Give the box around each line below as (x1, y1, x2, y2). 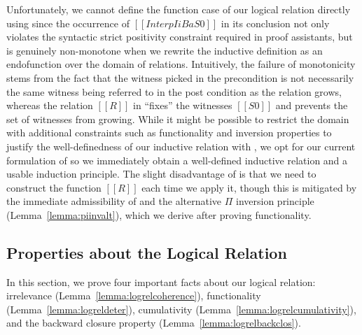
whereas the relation (6, 98, 93, 113)
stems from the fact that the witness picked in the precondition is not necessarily (6, 70, 354, 85)
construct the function (6, 180, 102, 194)
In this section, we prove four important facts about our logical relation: (6, 274, 316, 289)
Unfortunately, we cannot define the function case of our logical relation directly (6, 2, 351, 16)
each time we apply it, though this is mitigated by (141, 180, 357, 194)
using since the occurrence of (6, 15, 130, 30)
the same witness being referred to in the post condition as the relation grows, (6, 84, 342, 99)
